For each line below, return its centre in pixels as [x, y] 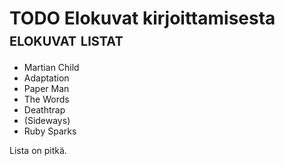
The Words [46, 99]
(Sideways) [47, 120]
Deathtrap [44, 109]
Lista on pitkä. [38, 150]
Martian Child [51, 67]
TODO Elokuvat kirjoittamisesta [142, 18]
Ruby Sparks [50, 131]
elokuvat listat [66, 39]
